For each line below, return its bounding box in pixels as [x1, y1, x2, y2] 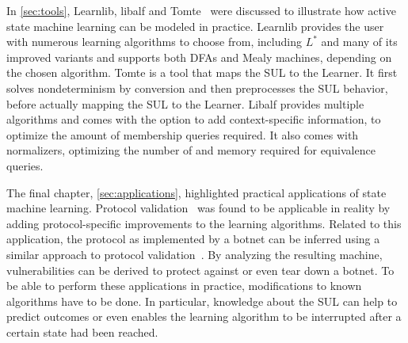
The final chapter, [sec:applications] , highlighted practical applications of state [6, 184, 387, 200]
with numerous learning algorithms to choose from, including [6, 33, 302, 50]
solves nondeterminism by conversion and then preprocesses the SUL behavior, [6, 79, 388, 96]
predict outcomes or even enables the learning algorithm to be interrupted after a [6, 308, 402, 325]
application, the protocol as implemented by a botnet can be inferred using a [6, 231, 380, 247]
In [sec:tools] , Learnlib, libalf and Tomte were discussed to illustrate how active [6, 2, 396, 18]
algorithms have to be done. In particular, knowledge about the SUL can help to [6, 292, 398, 309]
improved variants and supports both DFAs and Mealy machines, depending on [6, 48, 392, 65]
